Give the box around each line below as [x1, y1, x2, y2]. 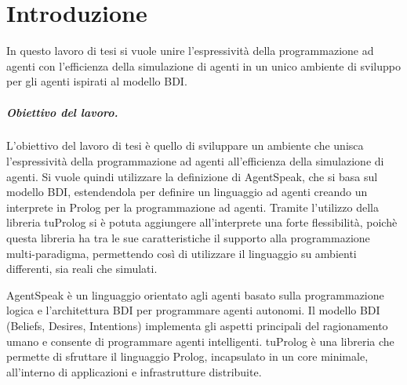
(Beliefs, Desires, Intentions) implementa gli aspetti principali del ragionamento [6, 318, 388, 333]
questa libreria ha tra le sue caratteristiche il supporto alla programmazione [6, 230, 370, 246]
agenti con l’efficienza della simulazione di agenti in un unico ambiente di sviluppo [6, 57, 401, 74]
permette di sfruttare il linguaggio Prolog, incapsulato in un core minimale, [6, 348, 369, 365]
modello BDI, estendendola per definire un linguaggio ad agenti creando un [6, 183, 368, 200]
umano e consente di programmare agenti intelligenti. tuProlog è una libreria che [6, 332, 394, 349]
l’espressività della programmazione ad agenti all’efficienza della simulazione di [6, 153, 384, 169]
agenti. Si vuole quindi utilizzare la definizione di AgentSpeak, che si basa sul [6, 168, 378, 184]
